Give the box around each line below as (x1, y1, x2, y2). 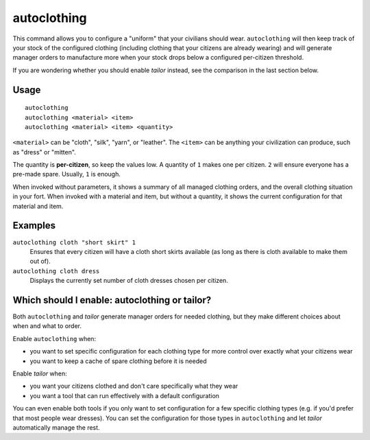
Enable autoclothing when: (12, 334, 96, 343)
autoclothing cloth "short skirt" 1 (12, 238, 136, 246)
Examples (12, 220, 56, 231)
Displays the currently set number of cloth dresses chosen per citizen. (29, 277, 229, 285)
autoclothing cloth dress (12, 267, 100, 275)
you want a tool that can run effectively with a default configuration (29, 391, 219, 400)
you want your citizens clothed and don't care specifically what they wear (29, 382, 238, 391)
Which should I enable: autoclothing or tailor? (12, 294, 212, 305)
